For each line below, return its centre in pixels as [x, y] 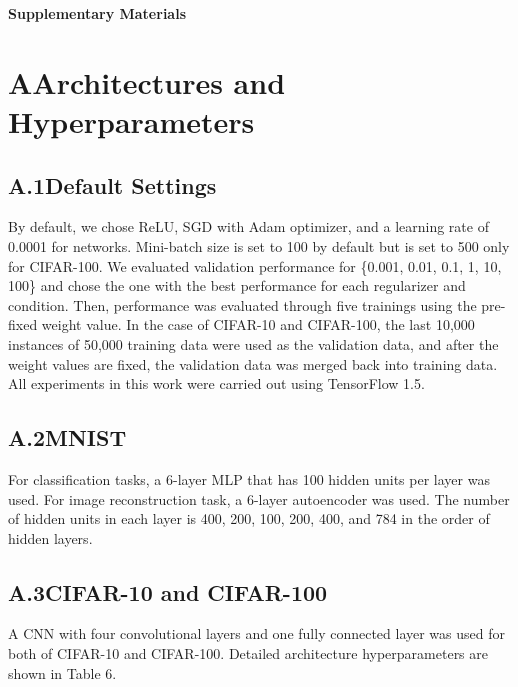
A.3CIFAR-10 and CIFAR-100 [168, 591]
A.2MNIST [67, 437]
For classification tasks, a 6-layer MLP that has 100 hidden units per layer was [249, 478]
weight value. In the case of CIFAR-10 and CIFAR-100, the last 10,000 [258, 324]
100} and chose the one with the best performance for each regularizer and [237, 285]
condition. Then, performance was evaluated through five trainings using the [242, 304]
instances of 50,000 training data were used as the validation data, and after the [253, 343]
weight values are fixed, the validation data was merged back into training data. [253, 363]
